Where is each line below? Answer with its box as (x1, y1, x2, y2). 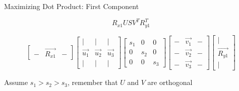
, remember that (67, 77, 118, 87)
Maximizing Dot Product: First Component (4, 1, 139, 11)
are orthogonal (147, 77, 193, 87)
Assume (4, 77, 28, 87)
